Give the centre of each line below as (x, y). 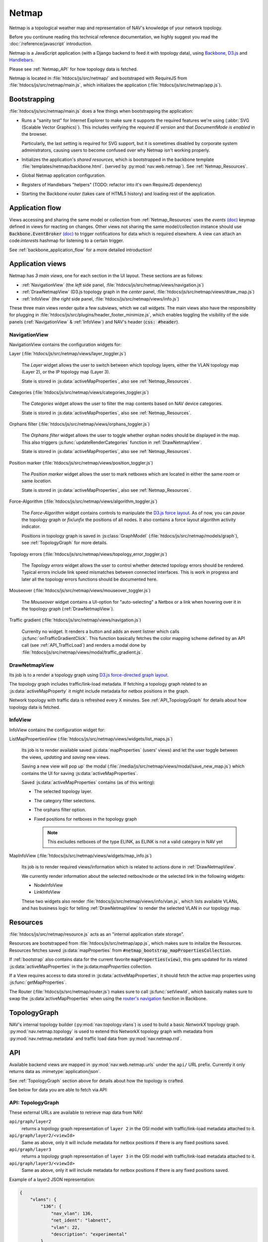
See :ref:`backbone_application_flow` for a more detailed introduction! (81, 250)
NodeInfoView (48, 885)
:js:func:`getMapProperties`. (38, 982)
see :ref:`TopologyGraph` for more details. (65, 543)
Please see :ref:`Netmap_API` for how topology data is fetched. (73, 69)
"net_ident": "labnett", (81, 1220)
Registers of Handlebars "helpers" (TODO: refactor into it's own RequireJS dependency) (112, 184)
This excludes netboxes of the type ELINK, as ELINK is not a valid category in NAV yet (135, 842)
